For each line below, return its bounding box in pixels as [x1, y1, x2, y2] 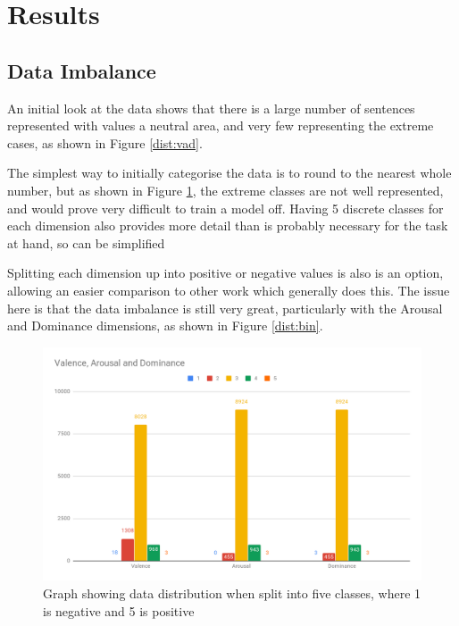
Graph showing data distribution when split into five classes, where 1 [43, 583, 421, 602]
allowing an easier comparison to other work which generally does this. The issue [7, 280, 450, 299]
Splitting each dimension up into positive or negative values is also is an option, [7, 263, 444, 282]
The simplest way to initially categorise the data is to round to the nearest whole [7, 163, 452, 182]
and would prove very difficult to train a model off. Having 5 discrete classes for [7, 198, 444, 217]
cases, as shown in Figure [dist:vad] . [7, 133, 203, 152]
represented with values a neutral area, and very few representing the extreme [7, 116, 434, 135]
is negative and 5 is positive [43, 601, 195, 620]
